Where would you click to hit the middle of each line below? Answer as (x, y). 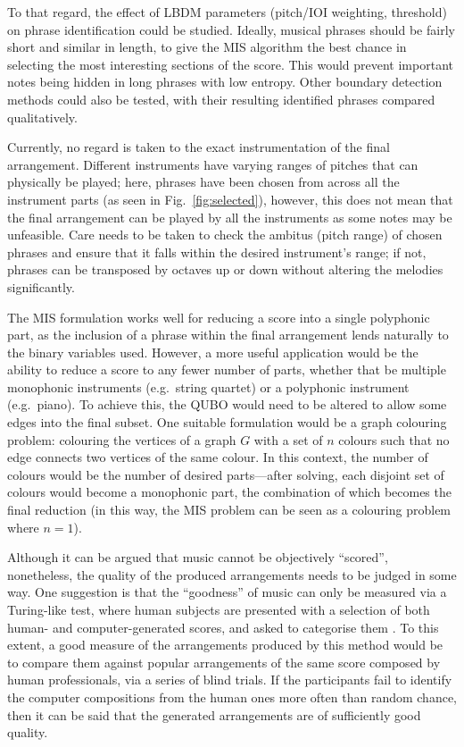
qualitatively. (42, 117)
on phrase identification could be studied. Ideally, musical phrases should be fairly (231, 29)
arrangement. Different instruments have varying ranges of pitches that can (213, 164)
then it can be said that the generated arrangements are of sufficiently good (214, 714)
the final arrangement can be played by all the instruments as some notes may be (230, 217)
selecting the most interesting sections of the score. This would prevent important (230, 64)
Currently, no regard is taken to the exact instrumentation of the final (199, 147)
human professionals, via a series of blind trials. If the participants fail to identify (230, 680)
